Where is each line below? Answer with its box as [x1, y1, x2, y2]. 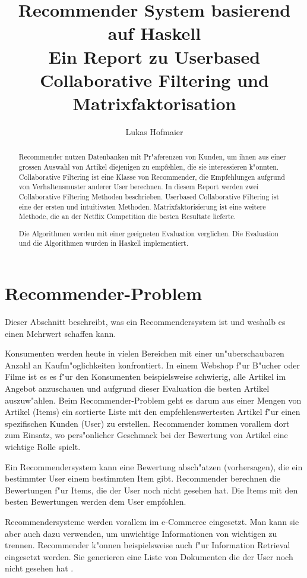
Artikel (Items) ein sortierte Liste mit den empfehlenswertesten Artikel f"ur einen [5, 405, 300, 418]
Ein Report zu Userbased [48, 44, 261, 68]
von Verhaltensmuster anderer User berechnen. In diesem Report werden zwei [18, 182, 259, 192]
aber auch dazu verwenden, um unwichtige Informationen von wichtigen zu [5, 527, 277, 539]
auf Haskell [107, 21, 201, 45]
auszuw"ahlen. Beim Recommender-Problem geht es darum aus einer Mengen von [5, 393, 302, 406]
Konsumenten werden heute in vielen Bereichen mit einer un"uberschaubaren [5, 347, 284, 360]
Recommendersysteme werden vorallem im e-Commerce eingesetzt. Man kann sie [5, 515, 299, 527]
